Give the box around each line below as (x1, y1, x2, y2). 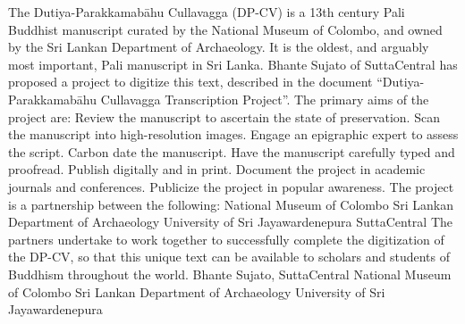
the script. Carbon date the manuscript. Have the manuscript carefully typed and (8, 142, 455, 161)
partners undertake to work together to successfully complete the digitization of (8, 229, 444, 248)
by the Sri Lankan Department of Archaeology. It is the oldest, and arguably (8, 37, 429, 56)
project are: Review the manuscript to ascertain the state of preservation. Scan (8, 107, 440, 126)
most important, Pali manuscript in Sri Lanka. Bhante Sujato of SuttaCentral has (8, 54, 458, 73)
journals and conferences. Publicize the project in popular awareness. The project (8, 177, 454, 195)
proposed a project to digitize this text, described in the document (8, 72, 373, 91)
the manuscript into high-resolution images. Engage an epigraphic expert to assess (8, 125, 459, 144)
